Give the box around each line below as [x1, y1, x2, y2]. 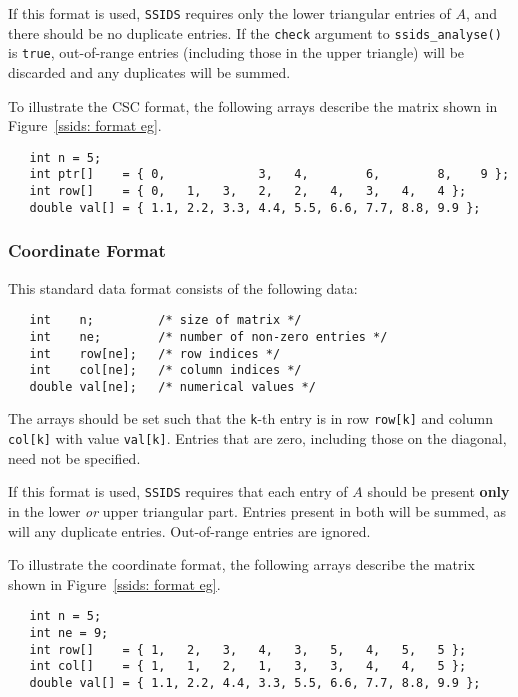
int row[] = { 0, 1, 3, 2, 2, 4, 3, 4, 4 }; [29, 184, 467, 199]
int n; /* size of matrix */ [29, 313, 302, 328]
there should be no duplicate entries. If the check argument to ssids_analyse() [8, 22, 502, 43]
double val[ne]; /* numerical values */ [29, 379, 316, 394]
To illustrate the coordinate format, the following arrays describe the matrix [8, 554, 475, 575]
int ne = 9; [29, 626, 109, 641]
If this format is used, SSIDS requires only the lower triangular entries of [8, 3, 451, 23]
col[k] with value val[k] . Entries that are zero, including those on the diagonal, [8, 428, 507, 449]
